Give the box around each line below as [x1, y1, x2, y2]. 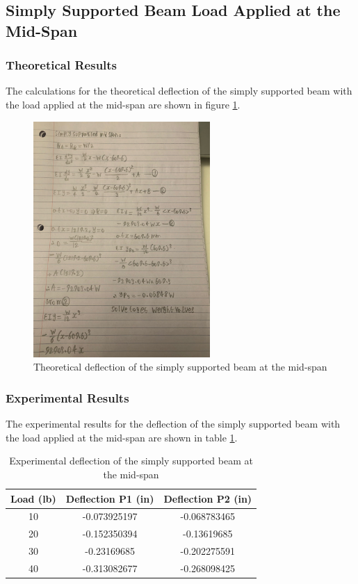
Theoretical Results [6, 56, 117, 74]
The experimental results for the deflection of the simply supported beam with [6, 416, 341, 431]
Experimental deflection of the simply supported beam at [9, 453, 253, 468]
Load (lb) [10, 491, 56, 505]
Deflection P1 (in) [65, 491, 154, 505]
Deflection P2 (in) [163, 491, 252, 505]
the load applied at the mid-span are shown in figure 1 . [6, 97, 241, 111]
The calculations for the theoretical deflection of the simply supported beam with [6, 83, 352, 98]
